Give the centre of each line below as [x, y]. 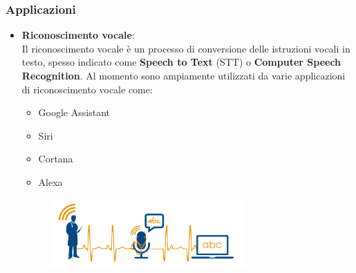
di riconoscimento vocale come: [87, 89]
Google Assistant [74, 112]
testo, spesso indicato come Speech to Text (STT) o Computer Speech [181, 62]
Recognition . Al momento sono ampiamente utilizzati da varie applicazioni [184, 75]
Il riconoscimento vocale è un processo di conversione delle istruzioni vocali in [186, 48]
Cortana [56, 159]
